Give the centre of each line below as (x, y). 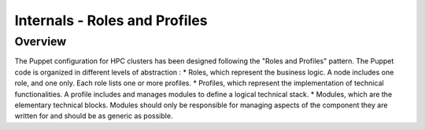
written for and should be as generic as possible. (94, 116)
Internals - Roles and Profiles (111, 20)
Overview (41, 42)
